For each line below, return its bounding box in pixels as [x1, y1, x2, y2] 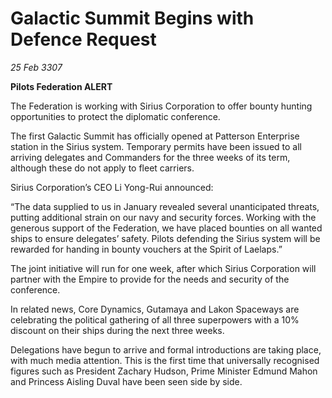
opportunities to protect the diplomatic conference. [10, 110, 221, 122]
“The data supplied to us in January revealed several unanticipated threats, [10, 200, 320, 212]
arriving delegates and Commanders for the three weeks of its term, [10, 151, 291, 163]
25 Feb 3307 [10, 61, 63, 73]
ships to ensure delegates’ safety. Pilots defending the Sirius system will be [10, 232, 321, 244]
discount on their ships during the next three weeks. [10, 324, 225, 336]
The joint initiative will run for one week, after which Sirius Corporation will [10, 262, 317, 274]
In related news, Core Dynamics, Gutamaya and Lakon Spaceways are [10, 303, 300, 315]
